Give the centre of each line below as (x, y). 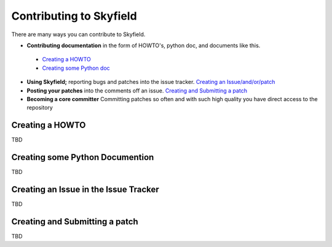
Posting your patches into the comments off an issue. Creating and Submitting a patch (137, 90)
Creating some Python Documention (83, 157)
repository (40, 108)
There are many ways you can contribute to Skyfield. (78, 34)
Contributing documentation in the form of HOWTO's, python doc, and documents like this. (144, 45)
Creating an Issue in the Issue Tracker (85, 189)
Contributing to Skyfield (74, 16)
